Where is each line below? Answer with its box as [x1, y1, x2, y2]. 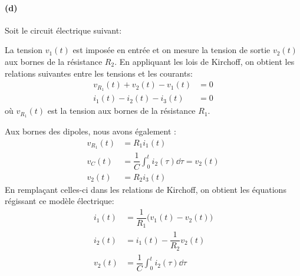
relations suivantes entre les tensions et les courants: [5, 67, 193, 79]
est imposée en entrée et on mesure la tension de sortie [72, 44, 271, 56]
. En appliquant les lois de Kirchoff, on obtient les [114, 55, 295, 67]
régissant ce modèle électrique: [5, 195, 114, 207]
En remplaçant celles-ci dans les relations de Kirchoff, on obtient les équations [5, 183, 286, 195]
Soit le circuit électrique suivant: [5, 24, 122, 36]
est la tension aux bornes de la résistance [47, 104, 196, 117]
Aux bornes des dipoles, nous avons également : [5, 124, 176, 137]
